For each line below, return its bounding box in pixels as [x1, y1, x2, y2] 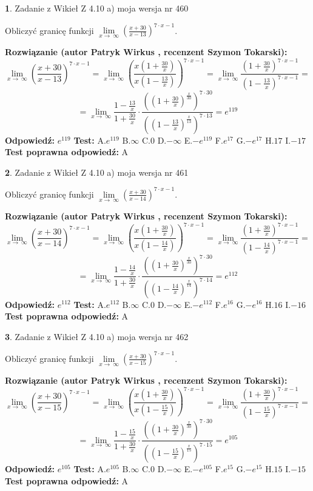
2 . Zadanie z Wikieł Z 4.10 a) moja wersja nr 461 [5, 165, 189, 178]
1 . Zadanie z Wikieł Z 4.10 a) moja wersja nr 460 [5, 2, 189, 14]
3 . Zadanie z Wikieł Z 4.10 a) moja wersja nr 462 [5, 330, 189, 342]
